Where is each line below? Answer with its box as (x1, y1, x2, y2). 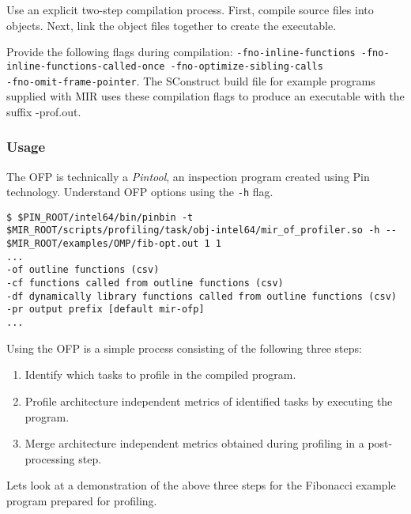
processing (25, 450, 75, 467)
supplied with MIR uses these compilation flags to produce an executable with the (6, 88, 405, 104)
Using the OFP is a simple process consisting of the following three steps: (6, 339, 362, 356)
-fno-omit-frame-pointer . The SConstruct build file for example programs (6, 72, 375, 89)
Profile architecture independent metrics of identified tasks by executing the (25, 392, 393, 409)
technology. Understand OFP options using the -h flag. (6, 183, 273, 200)
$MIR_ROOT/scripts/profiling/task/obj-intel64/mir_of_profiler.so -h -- (6, 225, 397, 236)
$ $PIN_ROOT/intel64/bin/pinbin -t (6, 211, 194, 223)
